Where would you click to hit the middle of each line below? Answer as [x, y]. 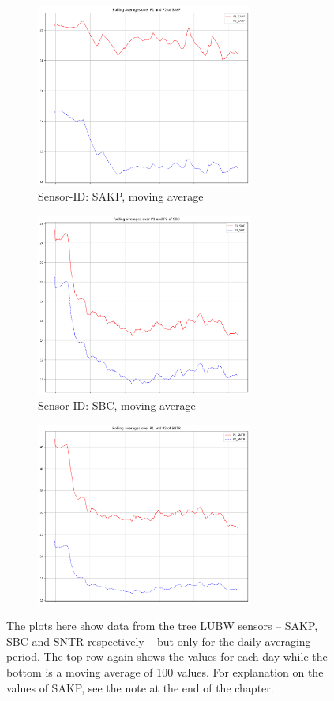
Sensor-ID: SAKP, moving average [121, 196]
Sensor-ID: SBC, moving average [117, 405]
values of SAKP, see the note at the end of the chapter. [140, 687]
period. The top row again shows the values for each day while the [167, 656]
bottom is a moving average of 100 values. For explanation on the [165, 672]
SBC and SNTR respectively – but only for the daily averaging [159, 641]
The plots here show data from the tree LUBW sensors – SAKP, [162, 626]
